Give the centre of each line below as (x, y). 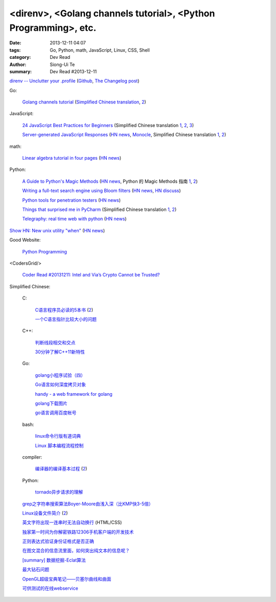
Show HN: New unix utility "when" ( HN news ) (57, 230)
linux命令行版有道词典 (58, 436)
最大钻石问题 (36, 569)
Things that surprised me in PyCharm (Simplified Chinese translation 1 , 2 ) (99, 209)
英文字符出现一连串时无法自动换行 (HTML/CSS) (72, 523)
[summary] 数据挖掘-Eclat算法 (54, 560)
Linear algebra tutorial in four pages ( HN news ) (72, 158)
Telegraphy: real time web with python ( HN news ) (75, 219)
